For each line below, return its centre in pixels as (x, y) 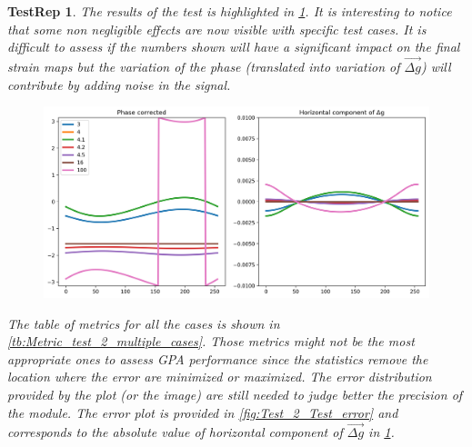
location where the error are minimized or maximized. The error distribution (220, 377)
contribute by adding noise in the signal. (119, 84)
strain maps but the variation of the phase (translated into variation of (204, 66)
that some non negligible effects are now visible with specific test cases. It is (217, 29)
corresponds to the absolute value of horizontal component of (175, 432)
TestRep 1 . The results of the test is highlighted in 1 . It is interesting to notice (230, 11)
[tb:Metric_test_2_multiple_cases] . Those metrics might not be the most (211, 341)
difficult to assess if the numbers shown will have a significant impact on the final (234, 47)
